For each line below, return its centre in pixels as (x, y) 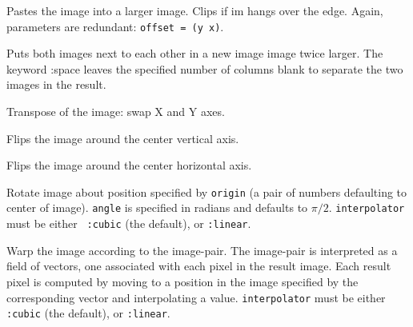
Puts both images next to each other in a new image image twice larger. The (195, 53)
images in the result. (56, 84)
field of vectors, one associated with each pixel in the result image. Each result (199, 266)
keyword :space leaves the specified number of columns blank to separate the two (205, 68)
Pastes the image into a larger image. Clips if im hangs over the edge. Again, (195, 10)
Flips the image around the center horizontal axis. (129, 165)
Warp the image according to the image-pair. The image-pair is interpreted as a (202, 250)
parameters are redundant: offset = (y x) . (115, 26)
